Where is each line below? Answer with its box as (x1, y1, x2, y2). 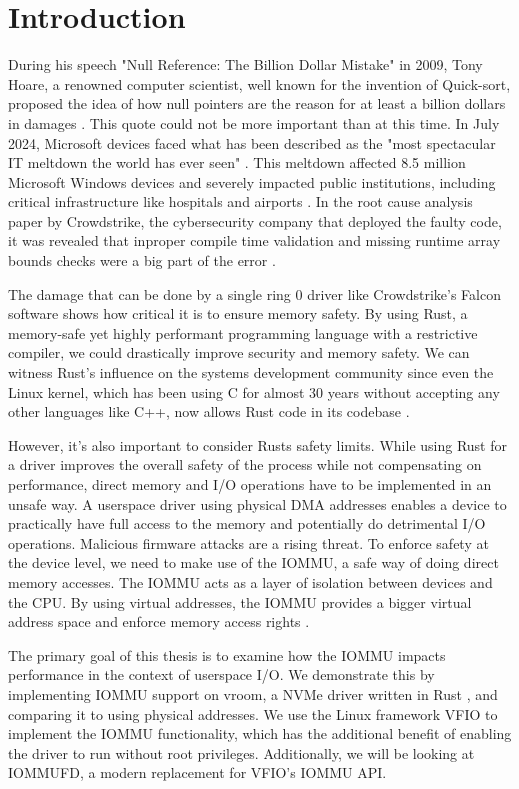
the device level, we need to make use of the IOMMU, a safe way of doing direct (8, 552, 499, 573)
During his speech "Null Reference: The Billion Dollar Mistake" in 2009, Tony (8, 54, 483, 75)
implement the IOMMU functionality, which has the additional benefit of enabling (8, 723, 512, 744)
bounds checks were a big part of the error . (8, 250, 276, 271)
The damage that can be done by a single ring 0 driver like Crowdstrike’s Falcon (8, 283, 501, 304)
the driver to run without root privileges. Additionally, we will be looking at (8, 742, 475, 763)
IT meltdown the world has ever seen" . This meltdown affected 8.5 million (8, 152, 466, 173)
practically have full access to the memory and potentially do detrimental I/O (8, 513, 486, 534)
